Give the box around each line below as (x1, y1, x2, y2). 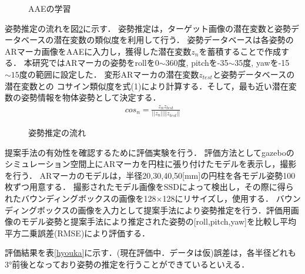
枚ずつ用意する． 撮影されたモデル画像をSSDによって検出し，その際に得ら (5, 181, 294, 193)
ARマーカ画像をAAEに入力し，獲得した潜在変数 (5, 45, 192, 57)
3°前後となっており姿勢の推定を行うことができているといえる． (5, 258, 250, 270)
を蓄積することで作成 (199, 45, 281, 57)
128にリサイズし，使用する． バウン (162, 192, 301, 205)
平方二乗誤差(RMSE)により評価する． (5, 226, 150, 239)
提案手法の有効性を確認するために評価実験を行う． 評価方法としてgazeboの (5, 146, 294, 158)
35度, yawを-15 (234, 56, 290, 69)
